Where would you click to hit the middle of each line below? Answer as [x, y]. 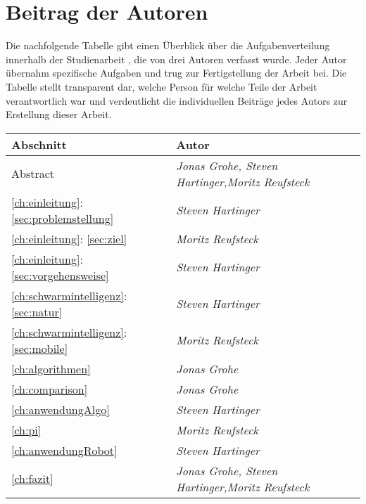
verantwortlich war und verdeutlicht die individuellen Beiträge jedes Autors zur [177, 100]
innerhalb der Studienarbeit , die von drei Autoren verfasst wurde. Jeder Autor [176, 59]
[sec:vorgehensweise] [60, 275]
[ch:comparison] [50, 389]
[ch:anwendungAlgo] [61, 409]
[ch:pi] [26, 429]
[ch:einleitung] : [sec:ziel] [69, 238]
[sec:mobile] [40, 348]
